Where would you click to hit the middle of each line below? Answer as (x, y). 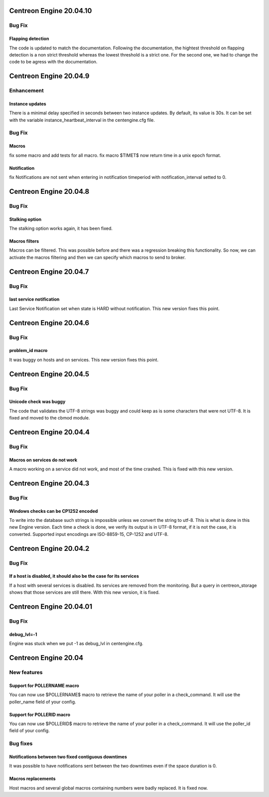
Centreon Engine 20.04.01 (51, 606)
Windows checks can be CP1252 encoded (54, 511)
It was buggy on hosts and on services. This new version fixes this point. (84, 360)
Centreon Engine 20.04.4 (49, 432)
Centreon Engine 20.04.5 (49, 374)
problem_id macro (28, 351)
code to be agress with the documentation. (53, 62)
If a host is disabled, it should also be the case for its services (74, 576)
